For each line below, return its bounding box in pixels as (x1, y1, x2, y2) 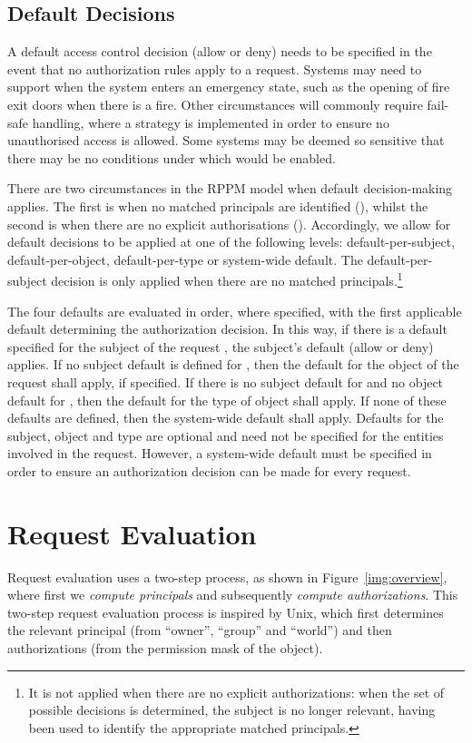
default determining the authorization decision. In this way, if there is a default (7, 319, 447, 338)
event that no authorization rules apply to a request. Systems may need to (7, 59, 422, 78)
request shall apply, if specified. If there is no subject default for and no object (7, 372, 444, 391)
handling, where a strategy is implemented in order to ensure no (32, 112, 389, 132)
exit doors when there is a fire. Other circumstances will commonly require (7, 94, 423, 113)
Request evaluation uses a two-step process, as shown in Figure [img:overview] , (7, 567, 447, 586)
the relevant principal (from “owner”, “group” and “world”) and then (7, 621, 392, 640)
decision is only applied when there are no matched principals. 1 (51, 269, 403, 289)
